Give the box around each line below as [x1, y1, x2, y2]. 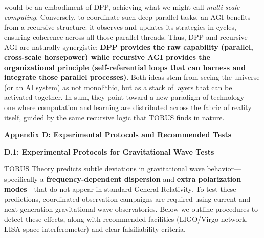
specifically [4, 173, 38, 184]
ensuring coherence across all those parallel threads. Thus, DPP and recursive [4, 31, 248, 42]
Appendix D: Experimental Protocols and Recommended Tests [4, 129, 231, 140]
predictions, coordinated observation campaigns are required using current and [4, 193, 251, 204]
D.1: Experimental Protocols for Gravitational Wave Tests [4, 146, 214, 157]
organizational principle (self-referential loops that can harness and [4, 61, 246, 72]
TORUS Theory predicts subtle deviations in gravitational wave [4, 163, 205, 174]
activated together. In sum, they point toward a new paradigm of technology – [4, 92, 250, 102]
